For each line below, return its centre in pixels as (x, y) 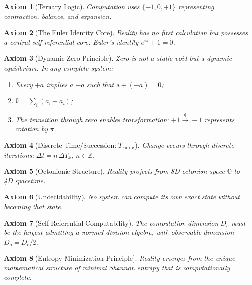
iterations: (19, 154)
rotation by (32, 129)
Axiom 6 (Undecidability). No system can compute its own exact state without (122, 197)
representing (196, 6)
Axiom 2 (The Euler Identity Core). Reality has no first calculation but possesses (126, 32)
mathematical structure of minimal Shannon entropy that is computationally (117, 267)
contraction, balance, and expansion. (58, 16)
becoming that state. (33, 206)
